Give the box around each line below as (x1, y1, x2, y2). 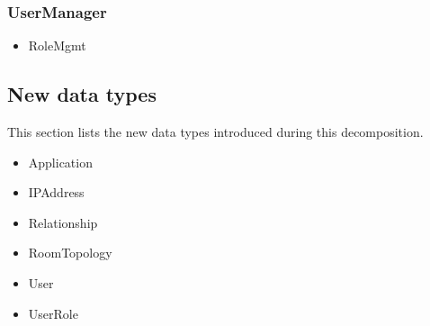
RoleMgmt (28, 36, 86, 55)
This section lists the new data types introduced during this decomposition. (7, 122, 424, 141)
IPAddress (28, 183, 85, 202)
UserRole (28, 303, 78, 322)
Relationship (28, 213, 98, 231)
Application (28, 152, 93, 171)
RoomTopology (28, 243, 112, 262)
